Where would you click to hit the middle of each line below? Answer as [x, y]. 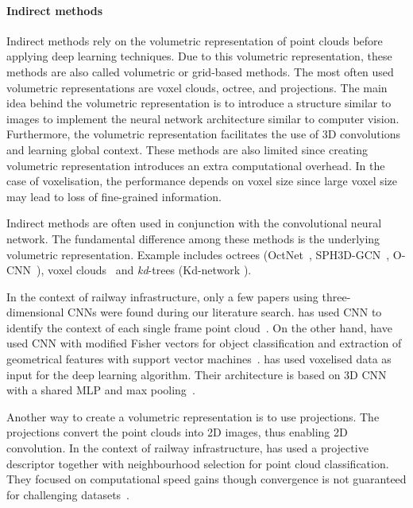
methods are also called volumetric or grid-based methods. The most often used [200, 71]
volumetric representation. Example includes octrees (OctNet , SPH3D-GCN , [198, 254]
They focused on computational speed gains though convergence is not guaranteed [206, 479]
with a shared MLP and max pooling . [101, 390]
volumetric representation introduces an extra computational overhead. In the [196, 165]
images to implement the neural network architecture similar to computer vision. [203, 118]
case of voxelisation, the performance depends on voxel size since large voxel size [202, 181]
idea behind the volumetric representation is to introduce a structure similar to [199, 103]
